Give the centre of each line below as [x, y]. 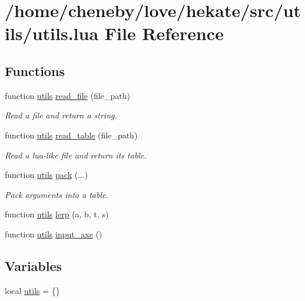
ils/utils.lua [52, 33]
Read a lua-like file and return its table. [76, 155]
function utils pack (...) [47, 175]
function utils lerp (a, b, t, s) [57, 214]
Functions [35, 70]
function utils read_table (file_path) [71, 135]
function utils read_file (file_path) [67, 95]
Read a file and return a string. [61, 115]
